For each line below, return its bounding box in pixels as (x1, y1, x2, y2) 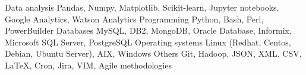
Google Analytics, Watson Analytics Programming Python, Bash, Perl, (5, 12, 264, 25)
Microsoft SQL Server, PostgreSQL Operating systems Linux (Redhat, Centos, (5, 35, 291, 48)
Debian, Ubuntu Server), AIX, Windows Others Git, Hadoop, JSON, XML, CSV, (5, 47, 302, 60)
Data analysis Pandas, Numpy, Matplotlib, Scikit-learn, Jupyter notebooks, (5, 1, 279, 13)
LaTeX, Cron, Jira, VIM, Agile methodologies (5, 58, 172, 71)
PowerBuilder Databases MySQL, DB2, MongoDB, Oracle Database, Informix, (5, 24, 292, 37)
